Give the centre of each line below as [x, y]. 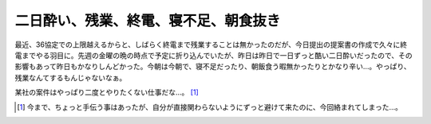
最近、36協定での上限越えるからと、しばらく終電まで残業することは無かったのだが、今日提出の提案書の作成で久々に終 [211, 45]
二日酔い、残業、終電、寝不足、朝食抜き [148, 21]
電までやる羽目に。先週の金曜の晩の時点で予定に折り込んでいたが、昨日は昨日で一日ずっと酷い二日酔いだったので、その [214, 55]
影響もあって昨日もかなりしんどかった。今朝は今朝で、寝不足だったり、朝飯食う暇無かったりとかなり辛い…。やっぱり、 [213, 67]
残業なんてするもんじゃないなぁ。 [71, 77]
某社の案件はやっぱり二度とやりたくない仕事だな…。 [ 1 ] [107, 92]
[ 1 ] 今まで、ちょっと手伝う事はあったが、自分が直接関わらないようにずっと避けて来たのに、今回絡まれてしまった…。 [210, 107]
